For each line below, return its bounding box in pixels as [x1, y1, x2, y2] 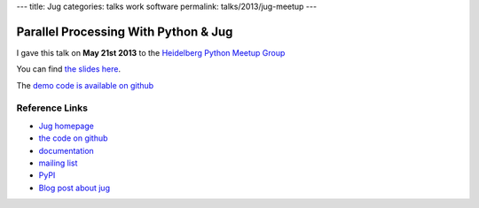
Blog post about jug [38, 182, 111, 193]
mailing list [38, 158, 78, 168]
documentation [38, 145, 95, 156]
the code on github [38, 133, 108, 143]
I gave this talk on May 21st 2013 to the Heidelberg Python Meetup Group [16, 47, 286, 58]
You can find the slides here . [16, 64, 122, 74]
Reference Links [16, 102, 89, 114]
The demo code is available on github [16, 80, 154, 90]
